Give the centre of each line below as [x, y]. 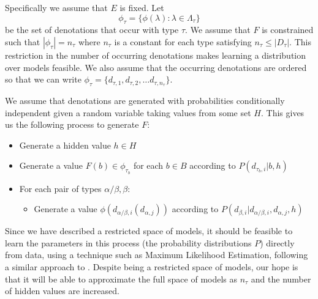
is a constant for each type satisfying [183, 41]
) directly [277, 242]
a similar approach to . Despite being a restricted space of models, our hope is [152, 266]
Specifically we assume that [56, 7]
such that [23, 41]
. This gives [282, 112]
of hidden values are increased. [62, 291]
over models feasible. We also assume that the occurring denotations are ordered [156, 67]
